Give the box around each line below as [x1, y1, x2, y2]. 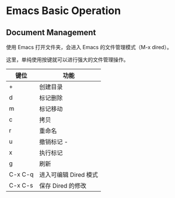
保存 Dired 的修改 [38, 182, 86, 190]
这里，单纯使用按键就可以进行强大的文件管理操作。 [6, 56, 129, 63]
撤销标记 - [38, 138, 68, 146]
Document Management [6, 28, 96, 37]
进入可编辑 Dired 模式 [38, 171, 98, 179]
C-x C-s [9, 182, 33, 189]
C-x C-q [9, 170, 34, 178]
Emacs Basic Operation [6, 4, 121, 18]
